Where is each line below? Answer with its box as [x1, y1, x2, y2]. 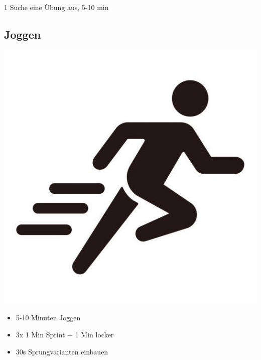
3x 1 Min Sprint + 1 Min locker [16, 329, 114, 339]
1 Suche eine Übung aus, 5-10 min [4, 2, 109, 12]
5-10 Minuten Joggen [16, 312, 81, 323]
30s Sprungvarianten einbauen [16, 346, 108, 356]
